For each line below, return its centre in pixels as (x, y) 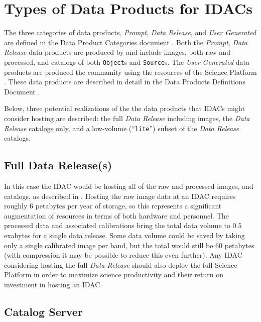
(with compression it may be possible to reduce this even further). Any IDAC (123, 255)
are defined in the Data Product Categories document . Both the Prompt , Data (126, 42)
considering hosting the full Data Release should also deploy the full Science (121, 264)
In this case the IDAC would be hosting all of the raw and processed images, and (129, 186)
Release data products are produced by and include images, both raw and (117, 52)
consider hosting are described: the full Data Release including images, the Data (127, 118)
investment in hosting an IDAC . (53, 284)
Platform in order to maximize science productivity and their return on (114, 275)
